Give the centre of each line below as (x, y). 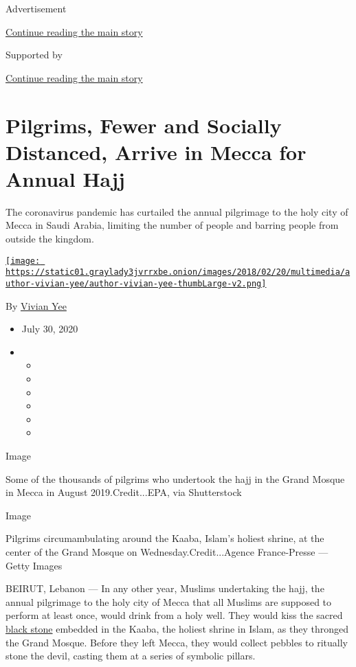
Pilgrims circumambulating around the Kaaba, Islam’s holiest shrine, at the (165, 538)
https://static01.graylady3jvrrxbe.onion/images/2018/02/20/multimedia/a (178, 272)
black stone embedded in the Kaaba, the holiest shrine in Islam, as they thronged (177, 628)
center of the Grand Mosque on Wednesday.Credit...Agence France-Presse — (167, 551)
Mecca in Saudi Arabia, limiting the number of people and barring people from (172, 225)
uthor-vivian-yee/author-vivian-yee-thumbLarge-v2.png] (136, 283)
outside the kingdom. (50, 239)
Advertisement (36, 8)
